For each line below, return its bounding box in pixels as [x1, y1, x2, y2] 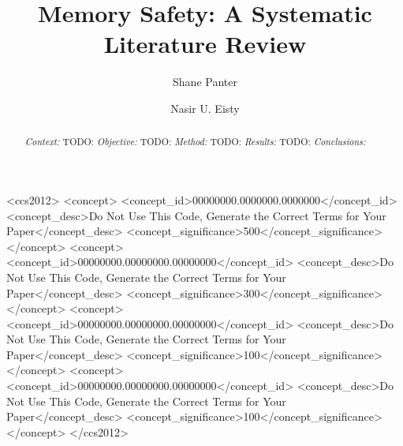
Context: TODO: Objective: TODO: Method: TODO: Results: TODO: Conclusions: [24, 135, 366, 148]
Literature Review [103, 28, 307, 60]
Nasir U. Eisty [170, 99, 240, 116]
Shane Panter [173, 73, 237, 90]
